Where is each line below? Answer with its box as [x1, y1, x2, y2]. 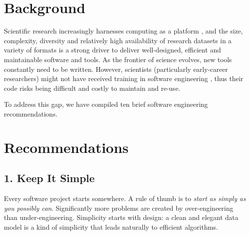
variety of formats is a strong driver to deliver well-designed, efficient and [4, 45, 221, 55]
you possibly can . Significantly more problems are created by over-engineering [4, 202, 234, 213]
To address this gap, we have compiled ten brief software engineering [4, 99, 208, 109]
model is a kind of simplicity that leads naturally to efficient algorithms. [4, 221, 218, 232]
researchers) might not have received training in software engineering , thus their [4, 73, 244, 84]
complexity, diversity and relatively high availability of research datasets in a [4, 35, 232, 45]
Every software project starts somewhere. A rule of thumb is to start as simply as [4, 193, 246, 203]
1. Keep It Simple [4, 170, 95, 185]
